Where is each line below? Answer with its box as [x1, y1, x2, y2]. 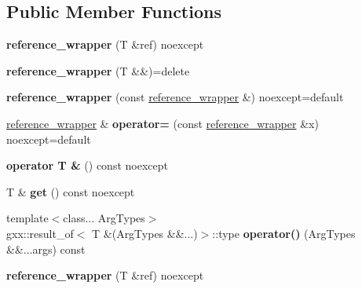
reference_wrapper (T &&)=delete [6, 62, 190, 79]
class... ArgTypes [63, 210, 145, 226]
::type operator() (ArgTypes [212, 225, 356, 241]
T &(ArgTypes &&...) [92, 225, 198, 241]
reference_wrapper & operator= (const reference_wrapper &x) [6, 115, 319, 131]
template [6, 210, 49, 226]
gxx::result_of [6, 225, 74, 241]
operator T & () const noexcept [6, 157, 168, 174]
